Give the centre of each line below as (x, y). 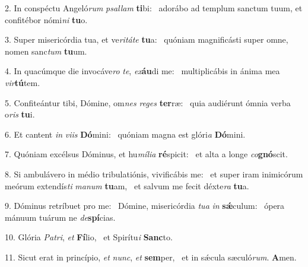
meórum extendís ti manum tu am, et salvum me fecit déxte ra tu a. (127, 185)
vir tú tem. (23, 82)
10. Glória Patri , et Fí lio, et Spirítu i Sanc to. (89, 237)
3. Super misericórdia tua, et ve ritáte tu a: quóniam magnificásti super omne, (147, 39)
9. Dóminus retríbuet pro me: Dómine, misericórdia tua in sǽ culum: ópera (145, 206)
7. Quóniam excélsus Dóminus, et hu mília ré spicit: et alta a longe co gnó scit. (146, 154)
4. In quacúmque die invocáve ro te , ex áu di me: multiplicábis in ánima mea (142, 71)
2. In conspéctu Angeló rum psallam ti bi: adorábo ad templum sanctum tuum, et (154, 8)
